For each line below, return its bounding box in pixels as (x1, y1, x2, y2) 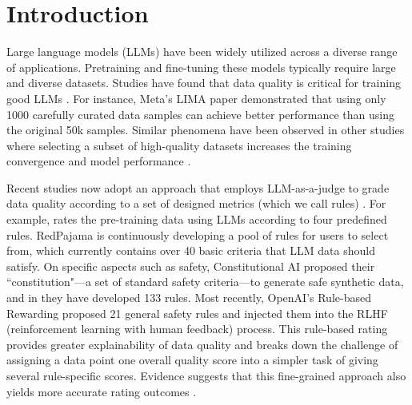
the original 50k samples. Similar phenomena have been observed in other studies (6, 121, 405, 138)
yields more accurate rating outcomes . (6, 383, 197, 399)
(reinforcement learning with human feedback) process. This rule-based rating (6, 320, 388, 337)
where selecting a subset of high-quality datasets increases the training (6, 137, 352, 153)
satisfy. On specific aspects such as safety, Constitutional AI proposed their (6, 257, 375, 274)
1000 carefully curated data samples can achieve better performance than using (6, 105, 394, 122)
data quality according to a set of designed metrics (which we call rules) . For (6, 195, 386, 212)
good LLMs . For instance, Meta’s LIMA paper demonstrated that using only (6, 89, 386, 106)
